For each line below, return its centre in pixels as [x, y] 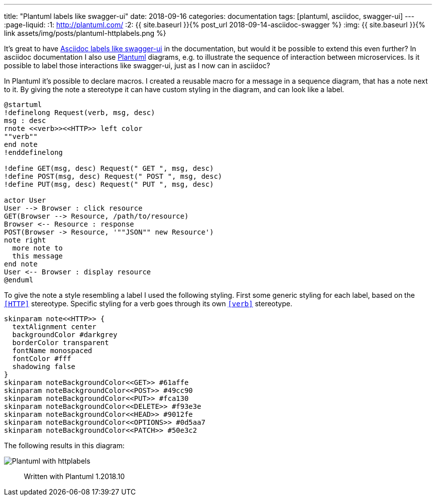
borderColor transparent [60, 343]
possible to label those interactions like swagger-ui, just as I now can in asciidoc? [137, 65]
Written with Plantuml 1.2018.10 [74, 476]
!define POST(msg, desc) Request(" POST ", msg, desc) [113, 176]
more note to [38, 248]
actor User [25, 200]
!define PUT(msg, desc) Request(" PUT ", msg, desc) [109, 184]
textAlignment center [54, 327]
